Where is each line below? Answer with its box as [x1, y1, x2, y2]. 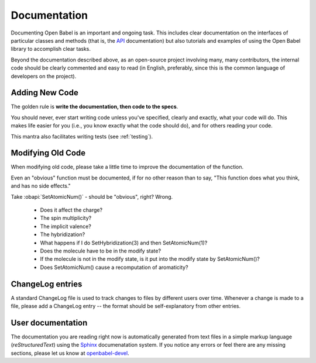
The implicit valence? [40, 223, 92, 230]
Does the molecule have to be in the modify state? [40, 247, 161, 254]
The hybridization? [40, 231, 85, 238]
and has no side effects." [11, 182, 71, 189]
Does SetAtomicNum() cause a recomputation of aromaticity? [40, 264, 188, 271]
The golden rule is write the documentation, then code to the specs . [11, 103, 178, 110]
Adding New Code [11, 88, 78, 98]
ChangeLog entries [11, 279, 83, 289]
